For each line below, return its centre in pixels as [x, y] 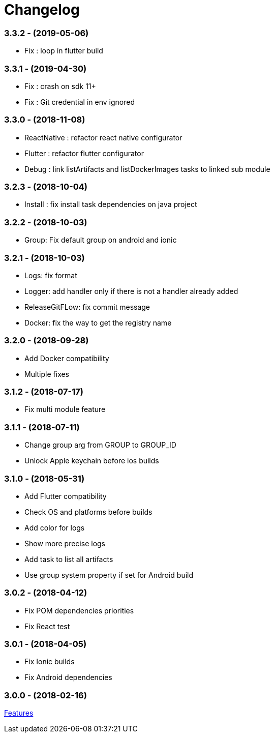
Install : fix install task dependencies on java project [111, 204]
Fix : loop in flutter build [64, 51]
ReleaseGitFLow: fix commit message [87, 307]
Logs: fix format [51, 275]
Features [19, 713]
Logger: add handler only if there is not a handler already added [131, 291]
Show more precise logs [65, 543]
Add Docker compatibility [67, 358]
